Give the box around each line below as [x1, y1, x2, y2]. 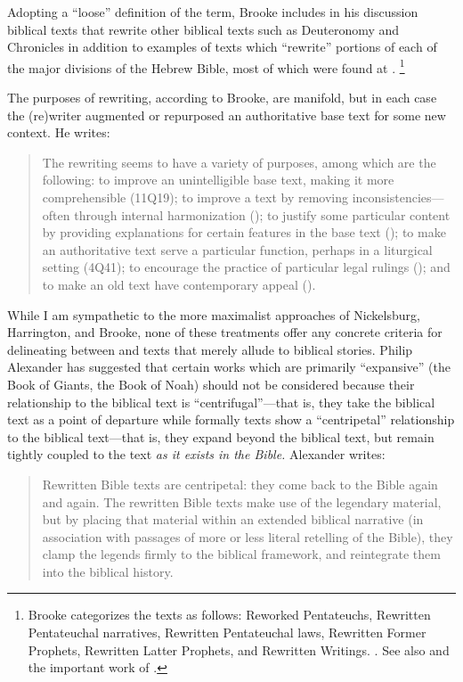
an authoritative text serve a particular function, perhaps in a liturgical [42, 240, 433, 259]
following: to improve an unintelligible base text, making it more [42, 170, 394, 189]
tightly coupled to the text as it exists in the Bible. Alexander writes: [7, 445, 386, 464]
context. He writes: [7, 123, 110, 142]
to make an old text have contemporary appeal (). [42, 275, 316, 293]
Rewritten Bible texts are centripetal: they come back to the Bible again [42, 474, 438, 493]
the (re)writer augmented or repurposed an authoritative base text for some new [7, 105, 446, 124]
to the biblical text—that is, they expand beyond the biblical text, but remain [7, 427, 435, 446]
